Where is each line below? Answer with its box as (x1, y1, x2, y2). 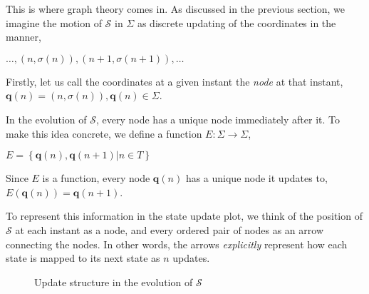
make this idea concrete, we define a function (6, 126, 202, 141)
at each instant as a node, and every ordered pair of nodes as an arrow (15, 222, 323, 237)
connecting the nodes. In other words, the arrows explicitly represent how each (6, 236, 348, 251)
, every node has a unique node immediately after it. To (95, 111, 340, 126)
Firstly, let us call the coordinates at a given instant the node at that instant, (6, 73, 343, 88)
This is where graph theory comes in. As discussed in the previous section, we (6, 1, 345, 16)
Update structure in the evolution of (34, 274, 193, 289)
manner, (6, 29, 41, 44)
